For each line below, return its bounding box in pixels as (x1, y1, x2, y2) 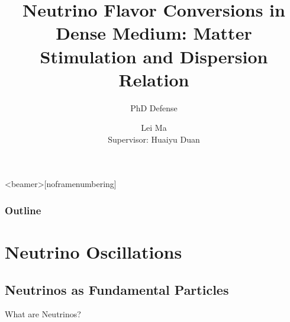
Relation (118, 67, 189, 91)
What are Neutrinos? (5, 308, 81, 320)
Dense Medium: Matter (56, 21, 252, 45)
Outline (5, 202, 41, 217)
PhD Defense (130, 101, 178, 114)
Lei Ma (141, 121, 167, 134)
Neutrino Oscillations (5, 240, 182, 264)
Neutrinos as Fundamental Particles (5, 280, 229, 298)
